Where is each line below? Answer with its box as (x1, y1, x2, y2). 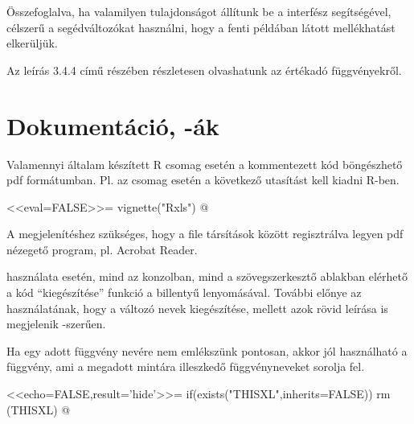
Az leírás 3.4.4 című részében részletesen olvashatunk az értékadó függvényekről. (6, 61, 402, 78)
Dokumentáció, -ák (6, 109, 219, 142)
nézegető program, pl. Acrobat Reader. (6, 241, 198, 257)
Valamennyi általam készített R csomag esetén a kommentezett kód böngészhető (6, 155, 403, 172)
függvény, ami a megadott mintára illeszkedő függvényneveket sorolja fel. (6, 358, 365, 375)
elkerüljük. (6, 35, 58, 51)
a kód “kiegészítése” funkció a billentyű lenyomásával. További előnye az (6, 284, 362, 301)
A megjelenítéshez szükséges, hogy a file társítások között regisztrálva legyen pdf (6, 225, 404, 242)
